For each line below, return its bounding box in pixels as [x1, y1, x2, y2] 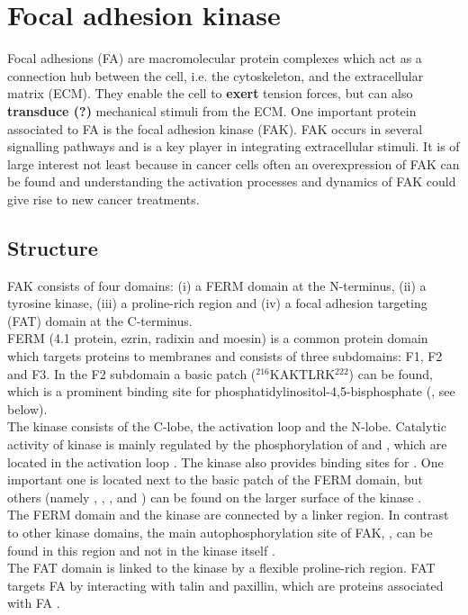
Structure [7, 233, 98, 261]
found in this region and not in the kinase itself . [7, 540, 275, 559]
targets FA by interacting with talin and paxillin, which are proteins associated [7, 575, 444, 594]
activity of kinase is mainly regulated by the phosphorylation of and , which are [7, 435, 447, 454]
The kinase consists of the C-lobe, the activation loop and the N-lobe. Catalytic [7, 417, 446, 436]
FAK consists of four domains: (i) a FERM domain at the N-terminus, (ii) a [7, 276, 427, 294]
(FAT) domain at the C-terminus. [7, 311, 193, 330]
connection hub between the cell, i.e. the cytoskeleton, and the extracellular [7, 66, 424, 85]
